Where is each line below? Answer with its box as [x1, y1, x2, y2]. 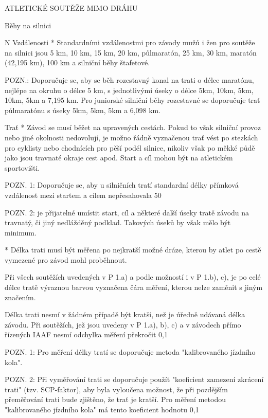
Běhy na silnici [5, 20, 51, 30]
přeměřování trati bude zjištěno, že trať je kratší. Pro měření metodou [5, 394, 226, 405]
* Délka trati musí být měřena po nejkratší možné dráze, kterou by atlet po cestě [5, 244, 261, 255]
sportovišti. [5, 162, 40, 173]
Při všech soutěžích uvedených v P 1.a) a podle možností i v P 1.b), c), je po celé [5, 271, 261, 282]
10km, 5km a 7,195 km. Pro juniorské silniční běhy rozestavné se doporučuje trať [5, 95, 260, 105]
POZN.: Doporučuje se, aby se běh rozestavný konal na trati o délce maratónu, [5, 74, 254, 85]
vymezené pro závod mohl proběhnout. [5, 254, 127, 265]
